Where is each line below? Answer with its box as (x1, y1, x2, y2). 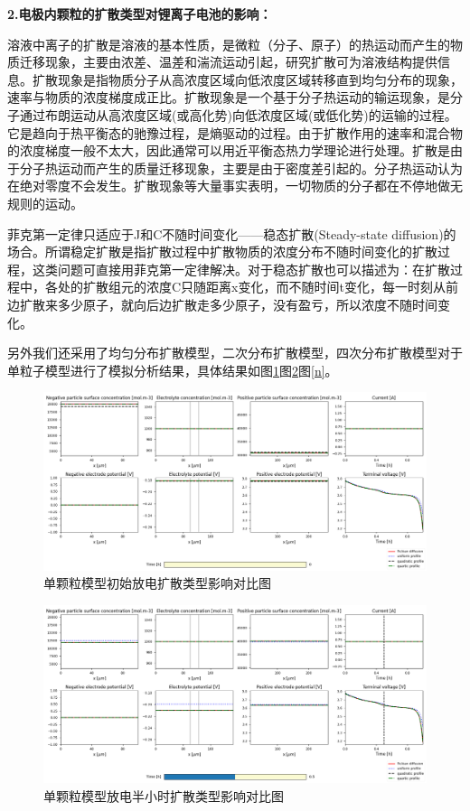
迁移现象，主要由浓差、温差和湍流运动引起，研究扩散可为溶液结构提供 (19, 52, 437, 71)
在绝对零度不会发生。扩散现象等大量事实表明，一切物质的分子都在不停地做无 (7, 176, 463, 195)
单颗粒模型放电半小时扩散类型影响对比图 (43, 787, 284, 806)
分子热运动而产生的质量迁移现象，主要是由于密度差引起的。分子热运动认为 (19, 158, 463, 177)
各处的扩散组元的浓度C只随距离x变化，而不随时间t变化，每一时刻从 (44, 277, 446, 296)
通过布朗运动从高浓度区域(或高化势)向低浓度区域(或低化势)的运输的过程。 (19, 105, 457, 124)
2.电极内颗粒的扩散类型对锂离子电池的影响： (7, 5, 272, 23)
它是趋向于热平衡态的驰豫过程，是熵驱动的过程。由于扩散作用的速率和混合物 (7, 123, 463, 142)
